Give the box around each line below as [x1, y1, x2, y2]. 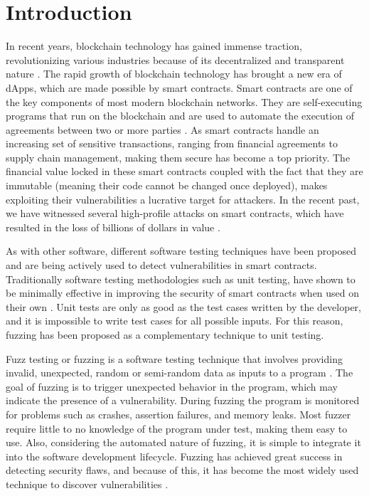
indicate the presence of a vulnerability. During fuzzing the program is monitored [6, 393, 360, 408]
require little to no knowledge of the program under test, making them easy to [6, 421, 348, 436]
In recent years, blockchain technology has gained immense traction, [6, 38, 302, 53]
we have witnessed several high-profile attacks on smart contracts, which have [6, 206, 344, 221]
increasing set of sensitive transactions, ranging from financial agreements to [6, 136, 338, 151]
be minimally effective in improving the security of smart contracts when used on [6, 285, 360, 300]
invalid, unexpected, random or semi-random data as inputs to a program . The [6, 365, 353, 380]
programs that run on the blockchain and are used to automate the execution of [6, 108, 354, 123]
